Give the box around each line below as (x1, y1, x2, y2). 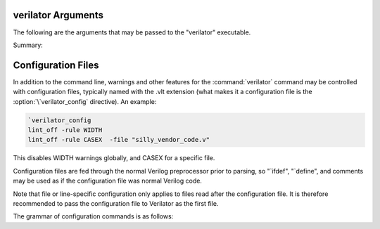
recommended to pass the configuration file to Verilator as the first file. (13, 199, 219, 207)
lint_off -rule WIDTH (27, 126, 103, 133)
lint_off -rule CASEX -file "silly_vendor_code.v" (27, 136, 210, 144)
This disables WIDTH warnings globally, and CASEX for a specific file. (13, 154, 215, 162)
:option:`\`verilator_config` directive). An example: (13, 97, 157, 105)
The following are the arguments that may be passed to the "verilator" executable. (13, 28, 251, 37)
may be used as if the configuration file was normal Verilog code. (13, 176, 202, 185)
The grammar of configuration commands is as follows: (13, 212, 174, 221)
